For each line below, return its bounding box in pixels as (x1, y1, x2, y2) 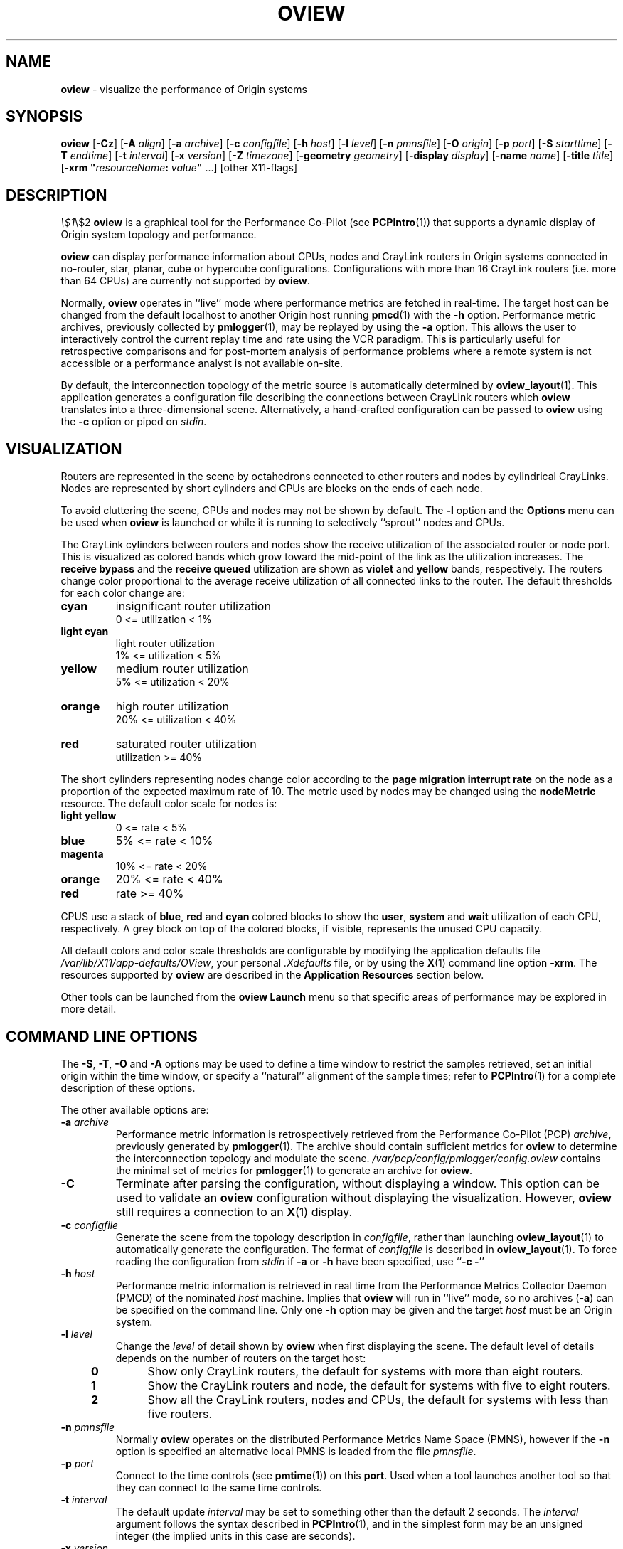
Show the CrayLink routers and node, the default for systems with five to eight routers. (147, 1378, 611, 1393)
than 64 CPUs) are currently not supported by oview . (60, 275, 310, 287)
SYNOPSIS (6, 107, 83, 126)
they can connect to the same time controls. (115, 1481, 322, 1494)
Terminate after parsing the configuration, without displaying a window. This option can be (115, 1176, 600, 1191)
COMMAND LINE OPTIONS (6, 1027, 198, 1045)
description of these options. (60, 1081, 196, 1094)
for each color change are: (60, 587, 185, 600)
